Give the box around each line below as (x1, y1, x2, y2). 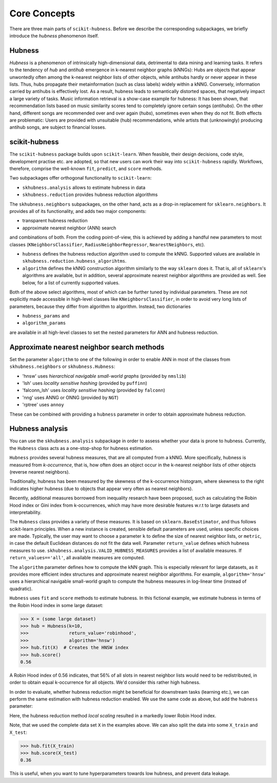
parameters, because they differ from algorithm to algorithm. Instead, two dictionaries (9, 303, 191, 309)
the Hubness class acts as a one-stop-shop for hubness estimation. (9, 445, 153, 451)
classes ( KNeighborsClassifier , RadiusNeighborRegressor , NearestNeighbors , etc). (9, 241, 205, 247)
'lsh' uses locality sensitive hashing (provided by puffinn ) (22, 380, 147, 386)
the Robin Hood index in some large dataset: (9, 602, 104, 608)
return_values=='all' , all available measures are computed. (9, 555, 145, 561)
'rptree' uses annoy (22, 402, 64, 408)
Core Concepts (9, 8, 75, 19)
